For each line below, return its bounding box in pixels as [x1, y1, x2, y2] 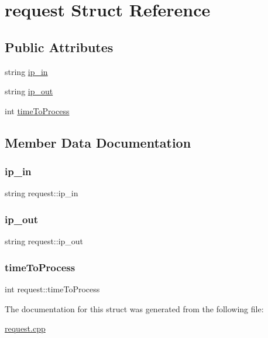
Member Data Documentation [5, 133, 191, 151]
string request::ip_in [5, 187, 78, 199]
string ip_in [5, 65, 48, 77]
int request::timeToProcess [5, 282, 100, 295]
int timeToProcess [5, 104, 70, 117]
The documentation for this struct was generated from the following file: [5, 302, 264, 315]
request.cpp [5, 322, 46, 334]
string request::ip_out [5, 235, 84, 247]
